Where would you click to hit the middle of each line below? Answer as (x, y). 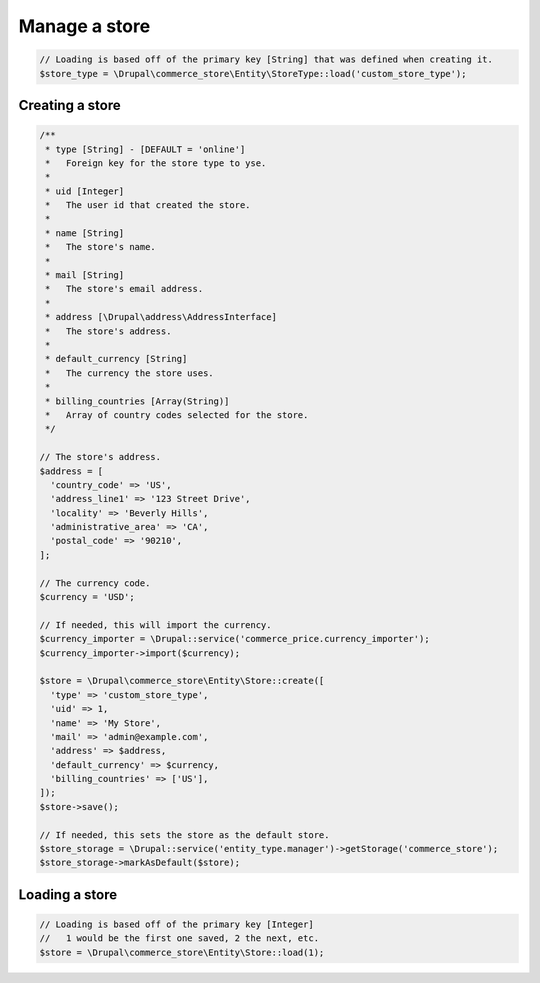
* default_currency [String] (116, 359)
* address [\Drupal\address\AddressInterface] (161, 317)
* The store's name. (101, 247)
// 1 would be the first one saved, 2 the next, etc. (179, 938)
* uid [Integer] (85, 191)
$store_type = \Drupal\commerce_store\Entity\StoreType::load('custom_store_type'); (253, 73)
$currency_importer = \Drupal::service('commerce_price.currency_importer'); (234, 639)
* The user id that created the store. (148, 205)
